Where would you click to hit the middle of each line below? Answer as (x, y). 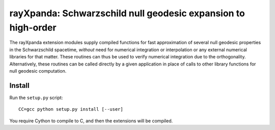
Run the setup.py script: (36, 97)
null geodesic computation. (38, 71)
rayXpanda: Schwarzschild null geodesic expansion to (127, 13)
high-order (33, 27)
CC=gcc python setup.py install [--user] (71, 109)
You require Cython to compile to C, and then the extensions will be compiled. (91, 121)
